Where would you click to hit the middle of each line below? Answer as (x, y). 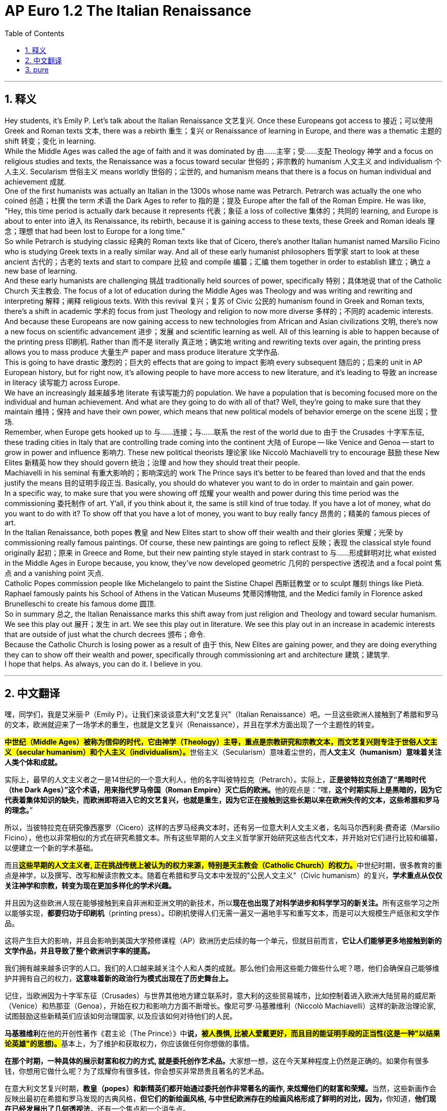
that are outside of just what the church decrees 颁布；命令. (105, 634)
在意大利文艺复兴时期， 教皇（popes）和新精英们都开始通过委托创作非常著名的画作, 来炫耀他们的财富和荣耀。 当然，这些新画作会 (220, 1089)
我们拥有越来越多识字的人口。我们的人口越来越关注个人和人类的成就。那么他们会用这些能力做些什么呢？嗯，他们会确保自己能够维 (222, 968)
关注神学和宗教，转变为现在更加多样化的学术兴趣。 (90, 886)
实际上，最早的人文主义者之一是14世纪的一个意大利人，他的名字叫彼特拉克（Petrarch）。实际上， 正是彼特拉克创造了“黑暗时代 (215, 780)
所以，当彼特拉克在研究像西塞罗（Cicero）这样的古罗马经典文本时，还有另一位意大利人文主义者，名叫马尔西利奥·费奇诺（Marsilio (222, 828)
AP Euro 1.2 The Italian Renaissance (128, 11)
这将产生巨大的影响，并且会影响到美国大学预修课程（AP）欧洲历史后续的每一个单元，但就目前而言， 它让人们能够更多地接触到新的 (223, 941)
